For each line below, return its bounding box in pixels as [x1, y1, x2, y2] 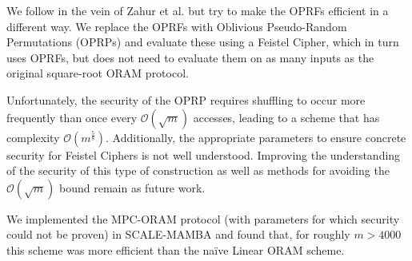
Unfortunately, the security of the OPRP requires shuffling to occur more [6, 91, 366, 108]
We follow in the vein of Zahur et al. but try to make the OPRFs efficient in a [6, 2, 389, 18]
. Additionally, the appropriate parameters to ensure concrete [106, 129, 406, 145]
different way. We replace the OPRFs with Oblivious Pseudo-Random [6, 18, 347, 34]
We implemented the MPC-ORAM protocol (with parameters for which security [6, 210, 400, 227]
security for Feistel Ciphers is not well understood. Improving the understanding [6, 146, 401, 163]
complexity [6, 129, 60, 145]
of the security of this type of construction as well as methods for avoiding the [6, 162, 390, 179]
